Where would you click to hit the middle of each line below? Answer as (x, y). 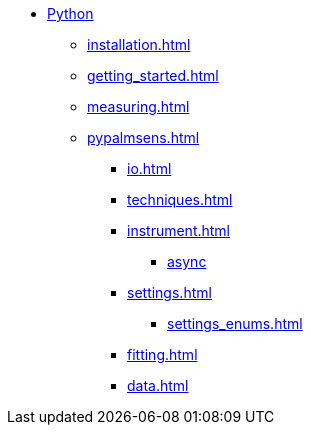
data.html (158, 385)
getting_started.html (153, 75)
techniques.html (180, 199)
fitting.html (162, 354)
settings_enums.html (235, 323)
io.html (149, 168)
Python (70, 13)
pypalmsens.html (143, 137)
